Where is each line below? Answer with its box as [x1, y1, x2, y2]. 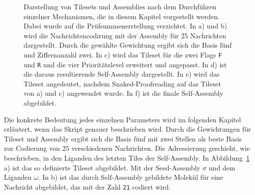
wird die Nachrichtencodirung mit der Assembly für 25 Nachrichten [24, 30, 227, 40]
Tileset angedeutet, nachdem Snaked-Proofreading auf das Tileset [24, 78, 221, 88]
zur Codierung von [4, 143, 60, 153]
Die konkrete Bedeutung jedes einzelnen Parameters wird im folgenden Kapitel [4, 114, 241, 124]
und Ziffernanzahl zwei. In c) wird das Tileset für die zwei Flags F [24, 49, 222, 59]
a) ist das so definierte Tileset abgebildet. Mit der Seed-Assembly [4, 162, 200, 172]
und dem [208, 162, 235, 172]
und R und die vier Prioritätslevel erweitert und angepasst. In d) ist [24, 59, 227, 69]
